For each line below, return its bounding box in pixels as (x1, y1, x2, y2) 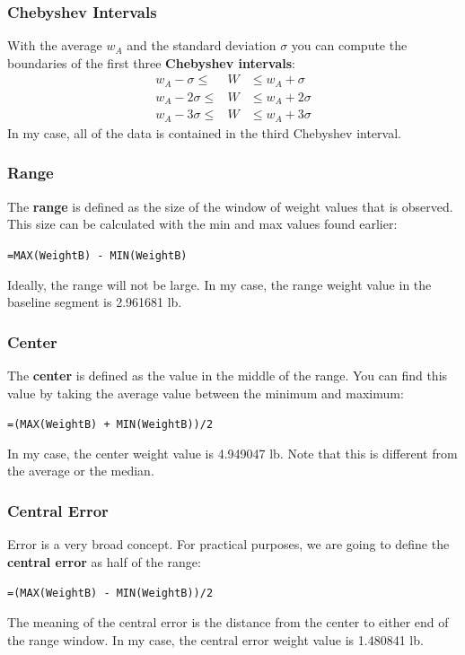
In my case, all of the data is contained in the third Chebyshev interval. (7, 123, 401, 142)
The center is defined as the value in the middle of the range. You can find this (7, 365, 448, 384)
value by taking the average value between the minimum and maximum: (7, 383, 404, 402)
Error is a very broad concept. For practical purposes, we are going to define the (7, 535, 450, 554)
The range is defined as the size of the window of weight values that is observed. (7, 196, 453, 215)
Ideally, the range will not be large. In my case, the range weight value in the (7, 275, 432, 293)
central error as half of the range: (7, 552, 201, 571)
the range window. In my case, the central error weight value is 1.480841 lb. (7, 630, 424, 649)
